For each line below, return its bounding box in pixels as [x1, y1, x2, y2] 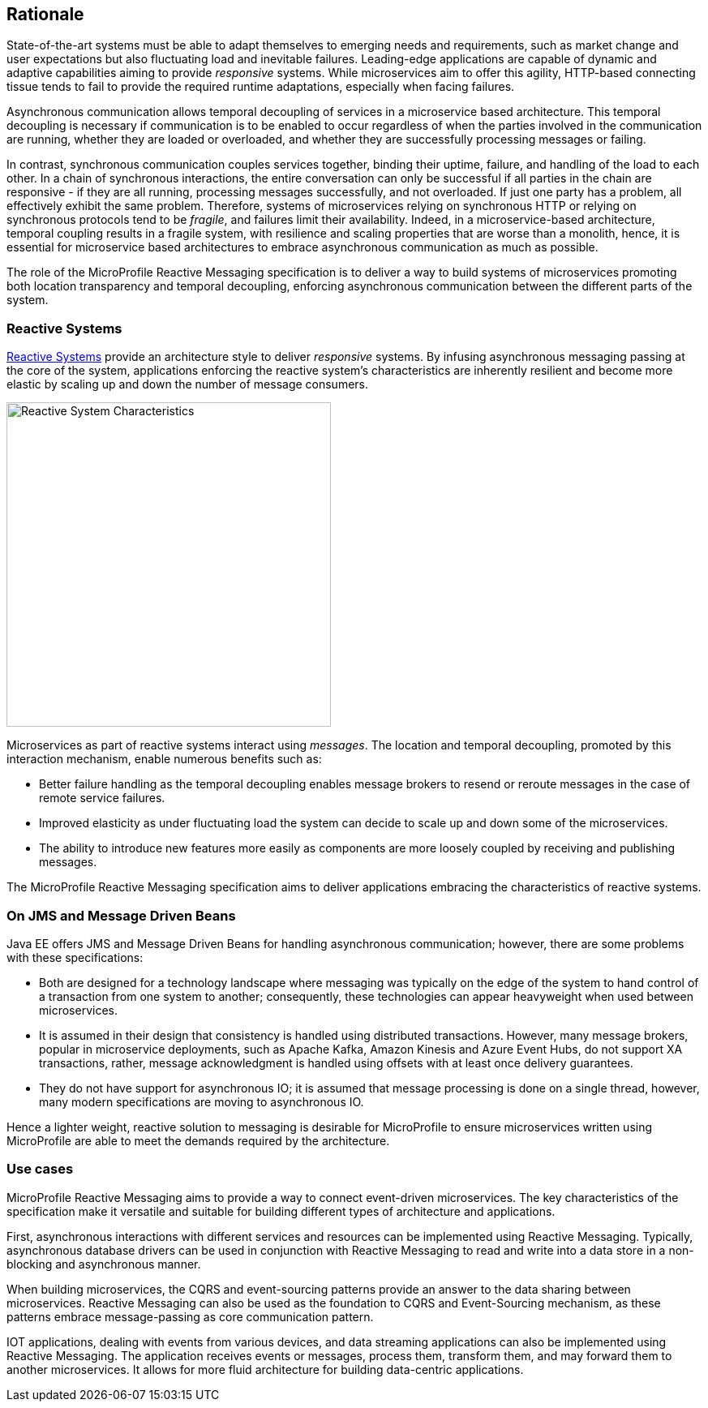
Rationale [6, 4, 84, 24]
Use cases [6, 1161, 74, 1178]
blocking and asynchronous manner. [6, 1256, 201, 1271]
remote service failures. [39, 791, 165, 805]
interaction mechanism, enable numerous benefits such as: [6, 752, 322, 766]
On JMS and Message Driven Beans [6, 907, 236, 924]
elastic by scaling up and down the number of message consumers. [6, 377, 369, 392]
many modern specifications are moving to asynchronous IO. [39, 1094, 364, 1109]
